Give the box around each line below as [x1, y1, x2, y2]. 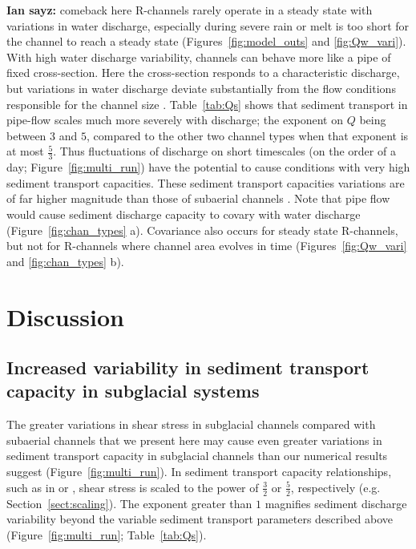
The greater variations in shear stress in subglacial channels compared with [6, 416, 376, 433]
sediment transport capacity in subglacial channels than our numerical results [6, 447, 388, 464]
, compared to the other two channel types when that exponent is [86, 127, 409, 143]
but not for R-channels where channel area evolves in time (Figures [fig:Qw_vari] [6, 237, 407, 254]
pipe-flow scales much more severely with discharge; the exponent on [6, 111, 343, 128]
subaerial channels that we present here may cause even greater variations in [6, 431, 382, 448]
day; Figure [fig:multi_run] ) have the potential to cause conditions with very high [6, 159, 410, 176]
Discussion [6, 300, 124, 333]
